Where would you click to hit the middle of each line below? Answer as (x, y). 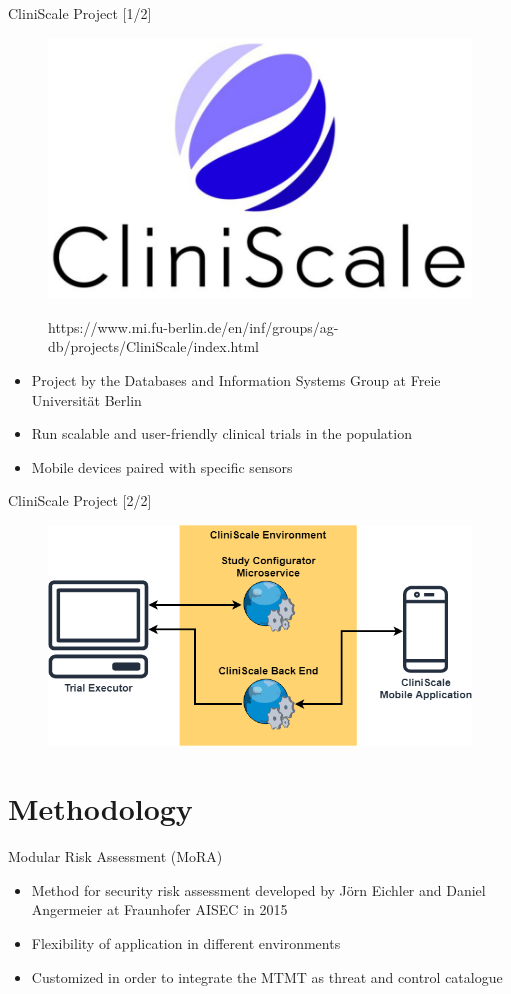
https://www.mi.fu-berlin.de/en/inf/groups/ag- (193, 326)
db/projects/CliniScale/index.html (153, 346)
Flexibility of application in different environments (186, 943)
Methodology (100, 808)
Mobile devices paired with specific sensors (162, 466)
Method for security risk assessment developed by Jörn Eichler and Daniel (258, 889)
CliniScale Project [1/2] (80, 13)
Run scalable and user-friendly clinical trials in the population (221, 433)
